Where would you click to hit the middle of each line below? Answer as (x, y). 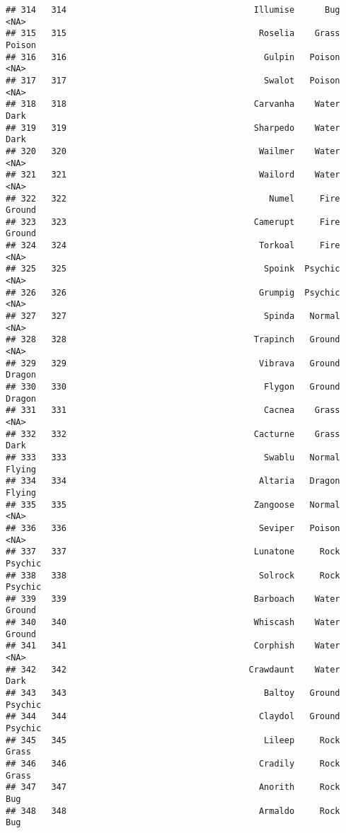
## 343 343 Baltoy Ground (173, 693)
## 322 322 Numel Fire (173, 198)
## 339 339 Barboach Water (173, 599)
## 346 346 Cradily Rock (173, 764)
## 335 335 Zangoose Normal (173, 505)
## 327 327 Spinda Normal (173, 316)
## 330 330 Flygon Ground (173, 387)
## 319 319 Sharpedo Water (173, 128)
